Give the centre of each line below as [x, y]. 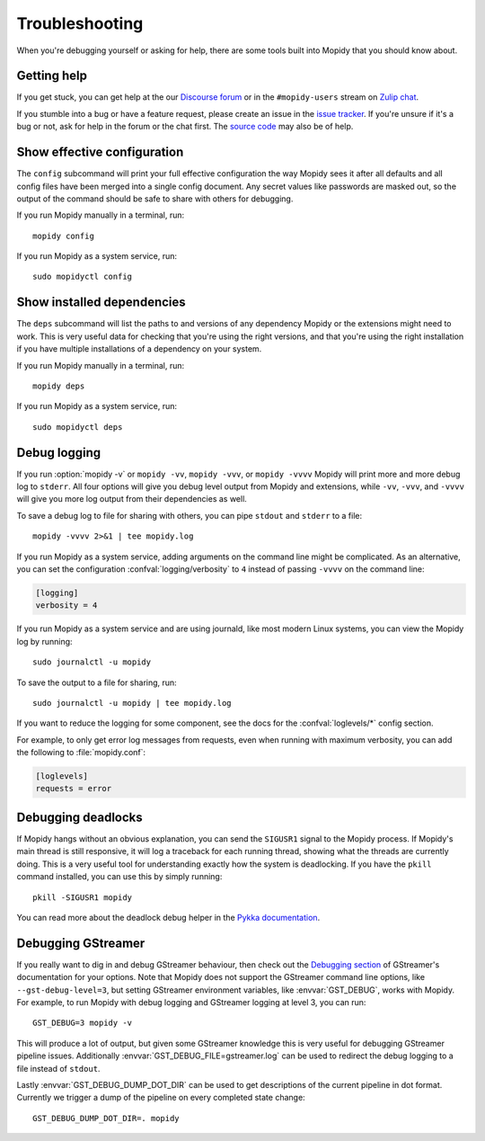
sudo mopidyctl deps [78, 427]
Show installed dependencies [101, 303]
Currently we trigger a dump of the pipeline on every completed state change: [161, 1098]
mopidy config [63, 236]
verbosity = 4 [66, 606]
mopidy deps [59, 386]
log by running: [44, 641]
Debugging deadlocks [79, 817]
